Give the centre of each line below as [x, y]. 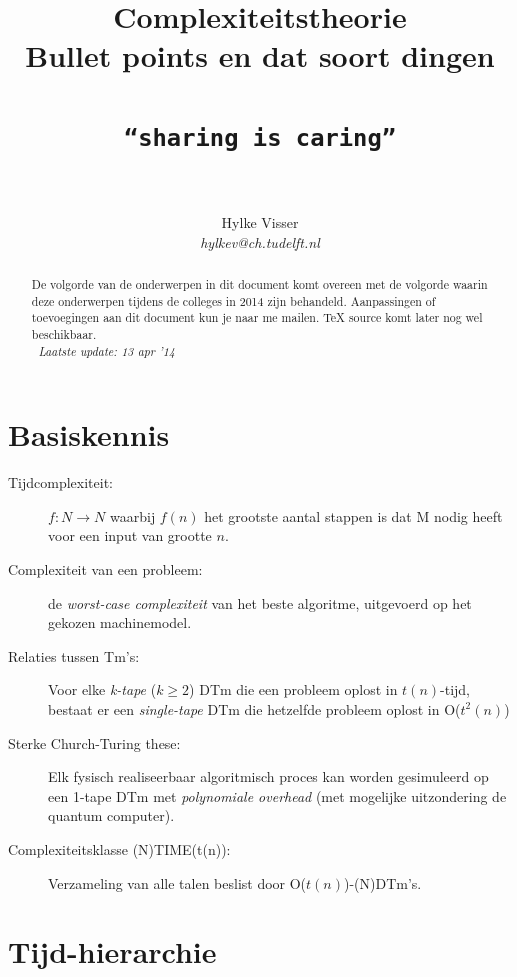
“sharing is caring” [260, 137]
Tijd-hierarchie [112, 951]
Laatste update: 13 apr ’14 [106, 350]
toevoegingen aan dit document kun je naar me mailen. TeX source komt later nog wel [257, 317]
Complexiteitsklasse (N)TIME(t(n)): [119, 848]
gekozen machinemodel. [120, 622]
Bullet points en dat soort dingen [260, 55]
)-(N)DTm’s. [383, 882]
